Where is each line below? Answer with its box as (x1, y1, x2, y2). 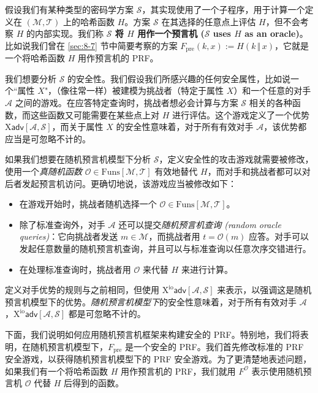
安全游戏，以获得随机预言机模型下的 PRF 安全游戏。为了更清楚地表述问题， (5, 352, 312, 365)
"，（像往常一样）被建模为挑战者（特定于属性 (44, 84, 224, 97)
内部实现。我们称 (34, 27, 104, 40)
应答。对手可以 (249, 230, 309, 243)
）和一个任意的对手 (233, 84, 311, 97)
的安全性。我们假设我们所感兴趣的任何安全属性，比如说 (67, 72, 291, 85)
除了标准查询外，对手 (19, 218, 105, 231)
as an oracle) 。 (244, 27, 308, 40)
